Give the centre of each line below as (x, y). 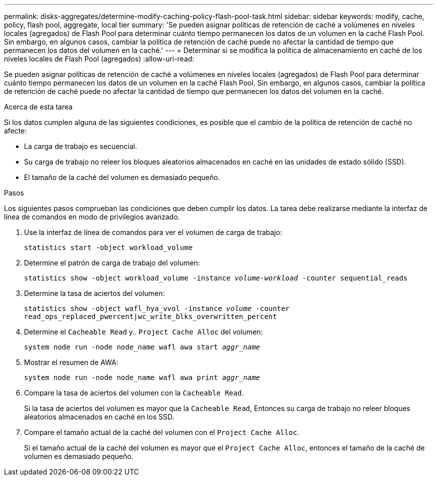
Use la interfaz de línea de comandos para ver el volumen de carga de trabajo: (153, 232)
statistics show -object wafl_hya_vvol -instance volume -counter (157, 308)
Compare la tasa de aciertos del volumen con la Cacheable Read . (134, 393)
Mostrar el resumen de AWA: (71, 362)
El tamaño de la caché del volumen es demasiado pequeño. (122, 177)
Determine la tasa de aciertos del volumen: (94, 293)
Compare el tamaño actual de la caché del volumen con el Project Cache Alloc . (162, 432)
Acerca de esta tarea (38, 107)
